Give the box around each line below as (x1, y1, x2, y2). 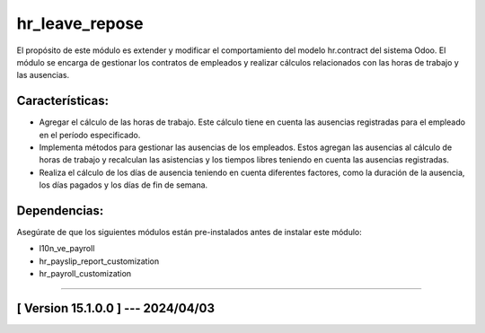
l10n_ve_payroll (39, 243, 95, 254)
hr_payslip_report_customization (39, 256, 160, 267)
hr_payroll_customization (39, 268, 132, 279)
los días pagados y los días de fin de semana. (39, 180, 208, 190)
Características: (16, 93, 110, 109)
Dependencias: (16, 203, 104, 218)
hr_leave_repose (16, 13, 144, 33)
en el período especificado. (39, 129, 141, 140)
